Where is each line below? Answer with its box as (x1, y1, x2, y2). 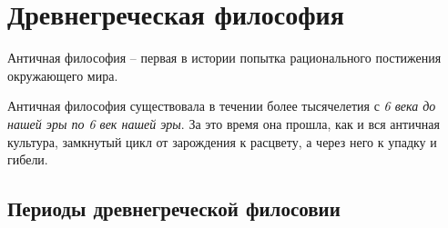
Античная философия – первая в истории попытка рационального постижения (7, 48, 442, 67)
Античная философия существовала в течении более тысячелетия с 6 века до (7, 96, 436, 115)
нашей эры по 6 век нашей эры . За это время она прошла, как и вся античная (7, 114, 440, 133)
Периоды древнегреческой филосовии (7, 194, 341, 223)
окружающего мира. (7, 65, 118, 84)
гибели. (7, 150, 48, 169)
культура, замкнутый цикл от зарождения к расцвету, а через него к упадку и (7, 132, 437, 151)
